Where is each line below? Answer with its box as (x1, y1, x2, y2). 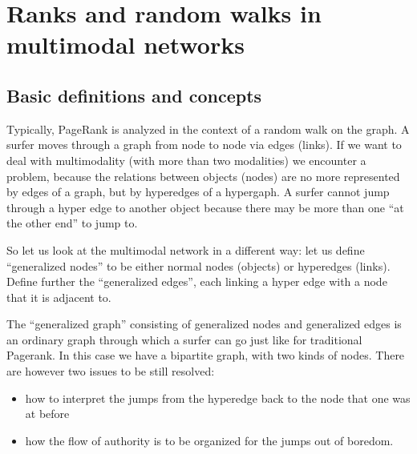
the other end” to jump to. (6, 215, 138, 231)
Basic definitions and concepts (6, 82, 262, 107)
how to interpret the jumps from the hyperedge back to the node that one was (25, 389, 411, 406)
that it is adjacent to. (6, 288, 111, 305)
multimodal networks (6, 28, 245, 61)
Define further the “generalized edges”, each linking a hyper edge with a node (6, 273, 387, 290)
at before (25, 405, 70, 422)
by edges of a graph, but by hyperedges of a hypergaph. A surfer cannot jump (6, 183, 390, 200)
